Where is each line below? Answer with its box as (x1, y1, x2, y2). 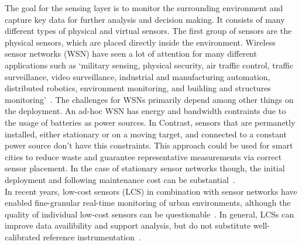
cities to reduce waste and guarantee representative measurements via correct (5, 150, 282, 163)
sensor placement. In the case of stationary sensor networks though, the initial (5, 162, 285, 174)
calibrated (5, 230, 40, 243)
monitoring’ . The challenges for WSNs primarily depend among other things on (5, 93, 294, 105)
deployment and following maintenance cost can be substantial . (5, 173, 235, 185)
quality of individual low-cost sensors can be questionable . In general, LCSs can (5, 208, 294, 220)
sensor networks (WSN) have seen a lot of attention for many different (5, 47, 257, 60)
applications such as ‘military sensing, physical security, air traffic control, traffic (5, 58, 294, 71)
